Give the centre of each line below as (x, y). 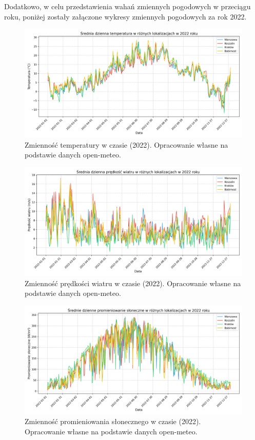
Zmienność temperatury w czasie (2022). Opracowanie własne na (126, 144)
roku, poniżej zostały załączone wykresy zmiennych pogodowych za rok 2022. (125, 16)
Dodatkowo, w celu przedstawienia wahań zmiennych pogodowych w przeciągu (128, 6)
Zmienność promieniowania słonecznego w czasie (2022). (113, 421)
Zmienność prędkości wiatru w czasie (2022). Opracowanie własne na (133, 283)
